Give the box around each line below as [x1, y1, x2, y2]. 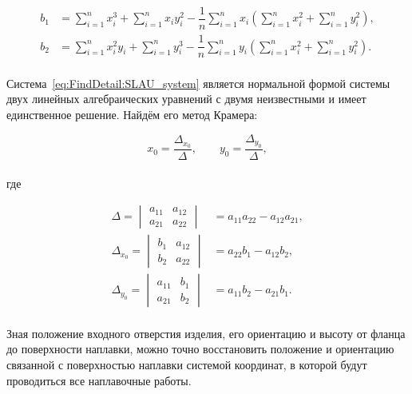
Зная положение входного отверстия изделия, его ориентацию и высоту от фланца [6, 324, 406, 341]
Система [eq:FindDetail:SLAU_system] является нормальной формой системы [6, 74, 390, 91]
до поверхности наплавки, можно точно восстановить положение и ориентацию [6, 340, 394, 357]
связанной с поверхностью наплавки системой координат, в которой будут [6, 356, 367, 373]
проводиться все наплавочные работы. [6, 372, 192, 388]
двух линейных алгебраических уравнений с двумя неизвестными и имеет [6, 90, 366, 107]
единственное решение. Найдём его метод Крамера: [6, 105, 258, 122]
